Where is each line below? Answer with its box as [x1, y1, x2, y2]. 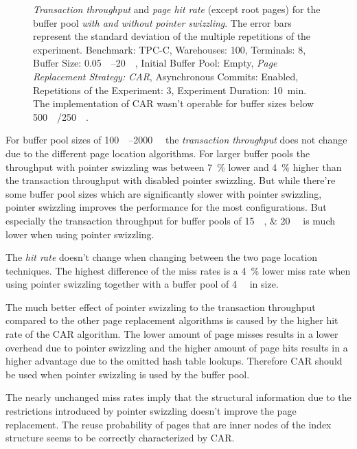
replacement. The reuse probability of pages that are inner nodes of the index [5, 417, 332, 431]
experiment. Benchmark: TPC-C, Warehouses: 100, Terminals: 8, [33, 42, 306, 56]
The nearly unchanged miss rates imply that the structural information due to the [5, 390, 352, 404]
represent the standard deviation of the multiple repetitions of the [33, 29, 311, 43]
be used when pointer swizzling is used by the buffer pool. [5, 367, 250, 381]
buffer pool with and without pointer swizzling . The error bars [33, 15, 292, 30]
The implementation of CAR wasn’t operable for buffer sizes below [33, 96, 314, 111]
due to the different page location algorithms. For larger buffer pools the [5, 146, 310, 160]
